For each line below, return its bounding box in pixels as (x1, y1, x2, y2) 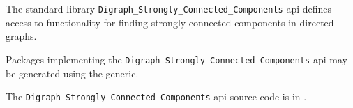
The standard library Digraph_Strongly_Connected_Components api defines (6, 1, 332, 15)
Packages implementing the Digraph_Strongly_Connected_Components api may (6, 52, 347, 66)
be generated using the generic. (6, 65, 139, 80)
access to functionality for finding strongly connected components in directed (6, 15, 334, 29)
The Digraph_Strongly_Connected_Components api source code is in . (6, 89, 307, 104)
